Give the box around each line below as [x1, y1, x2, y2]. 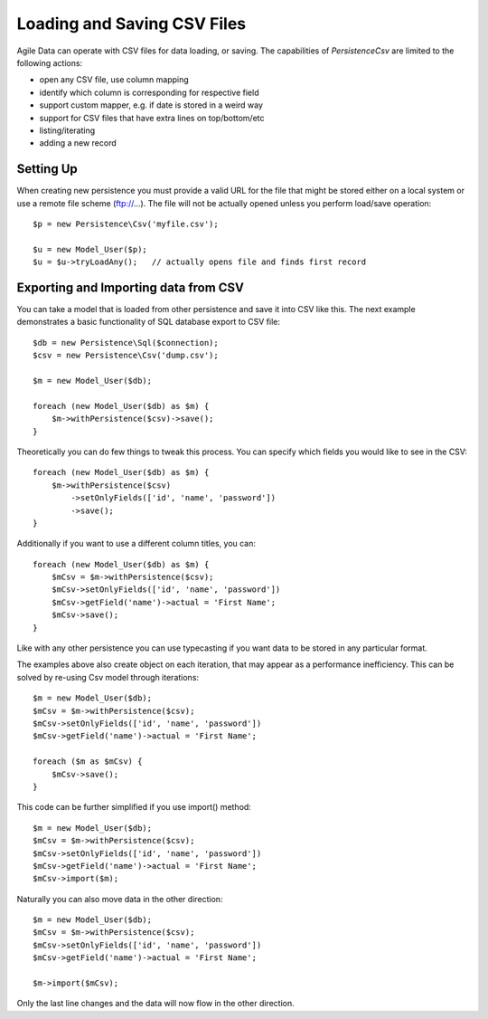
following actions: [16, 57, 83, 68]
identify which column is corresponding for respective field [39, 87, 259, 98]
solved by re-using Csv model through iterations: [16, 671, 199, 682]
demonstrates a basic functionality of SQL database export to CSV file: [16, 317, 280, 328]
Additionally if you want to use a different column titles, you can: [16, 538, 257, 549]
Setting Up [16, 161, 79, 176]
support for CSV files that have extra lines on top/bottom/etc [39, 112, 266, 123]
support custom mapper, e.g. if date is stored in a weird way [39, 100, 264, 110]
